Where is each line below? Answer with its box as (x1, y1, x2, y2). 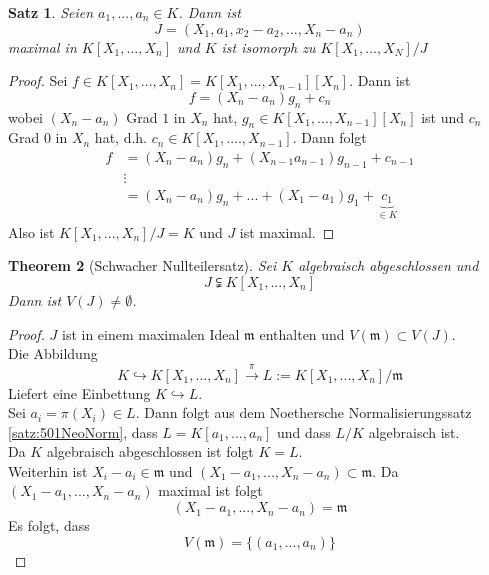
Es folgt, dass (8, 515, 90, 536)
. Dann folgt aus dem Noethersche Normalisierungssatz (135, 402, 472, 423)
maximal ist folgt (158, 480, 263, 501)
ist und (421, 106, 465, 127)
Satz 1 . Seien (8, 2, 94, 22)
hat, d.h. (94, 127, 148, 148)
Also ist (8, 221, 55, 242)
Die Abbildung (8, 343, 98, 364)
